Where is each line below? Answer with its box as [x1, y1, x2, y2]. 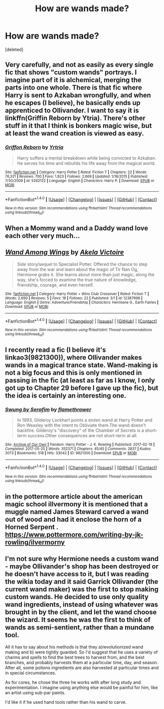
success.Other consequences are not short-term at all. [27, 433, 138, 439]
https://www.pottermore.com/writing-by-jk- [5, 530, 143, 539]
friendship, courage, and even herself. [17, 282, 94, 288]
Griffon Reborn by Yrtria [5, 144, 63, 151]
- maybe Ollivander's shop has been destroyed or [5, 562, 159, 571]
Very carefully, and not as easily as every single [5, 61, 154, 69]
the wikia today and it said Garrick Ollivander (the [5, 578, 159, 586]
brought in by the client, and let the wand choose [5, 608, 157, 616]
